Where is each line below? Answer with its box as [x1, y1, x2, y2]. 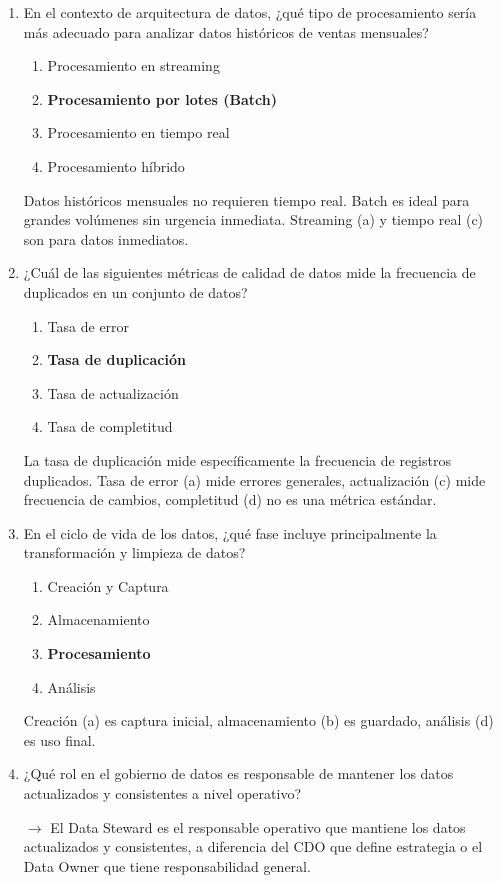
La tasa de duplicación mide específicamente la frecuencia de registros [23, 449, 451, 470]
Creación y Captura [47, 575, 169, 596]
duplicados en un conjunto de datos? [23, 281, 248, 302]
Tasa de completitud [47, 416, 173, 437]
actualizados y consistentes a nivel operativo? [23, 783, 302, 804]
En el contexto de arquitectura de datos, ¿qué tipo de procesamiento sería [23, 2, 477, 22]
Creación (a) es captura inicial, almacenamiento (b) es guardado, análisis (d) [23, 710, 494, 731]
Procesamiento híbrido [47, 155, 185, 176]
